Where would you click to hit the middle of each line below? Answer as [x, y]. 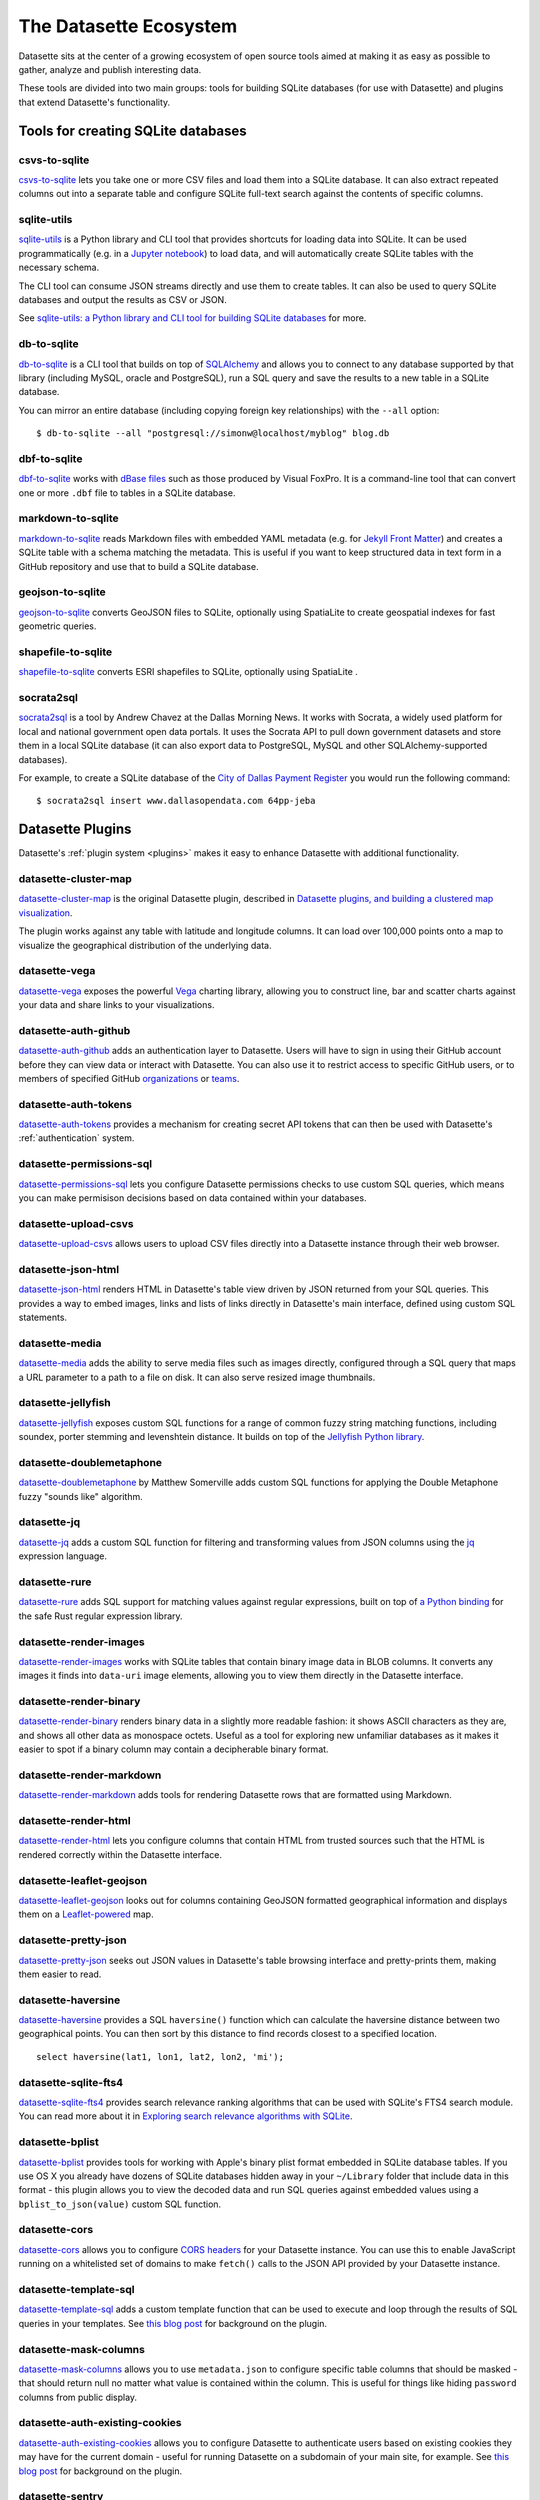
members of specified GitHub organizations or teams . [129, 1078]
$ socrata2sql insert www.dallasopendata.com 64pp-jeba [176, 801]
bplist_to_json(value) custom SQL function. [120, 2204]
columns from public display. [78, 2397]
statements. [43, 1317]
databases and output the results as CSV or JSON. [122, 299]
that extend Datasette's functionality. [94, 102]
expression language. [63, 1556]
